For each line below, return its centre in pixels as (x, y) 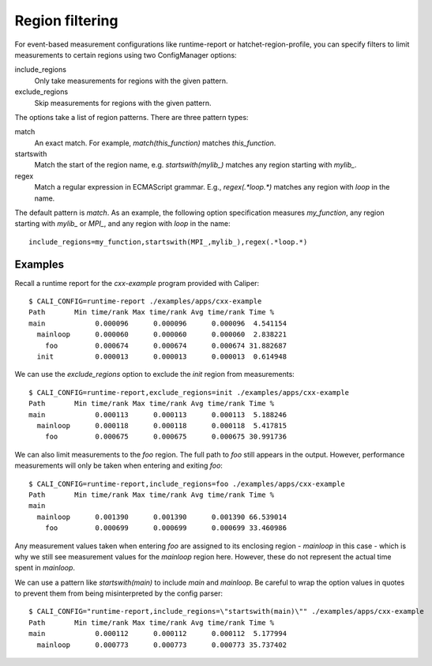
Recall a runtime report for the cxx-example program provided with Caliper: (137, 283)
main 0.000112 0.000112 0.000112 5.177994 (158, 634)
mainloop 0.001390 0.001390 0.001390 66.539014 (162, 517)
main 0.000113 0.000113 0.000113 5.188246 (158, 414)
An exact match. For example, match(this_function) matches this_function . (155, 143)
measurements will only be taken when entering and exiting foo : (118, 465)
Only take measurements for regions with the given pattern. (131, 81)
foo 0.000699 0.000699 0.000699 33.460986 (166, 528)
